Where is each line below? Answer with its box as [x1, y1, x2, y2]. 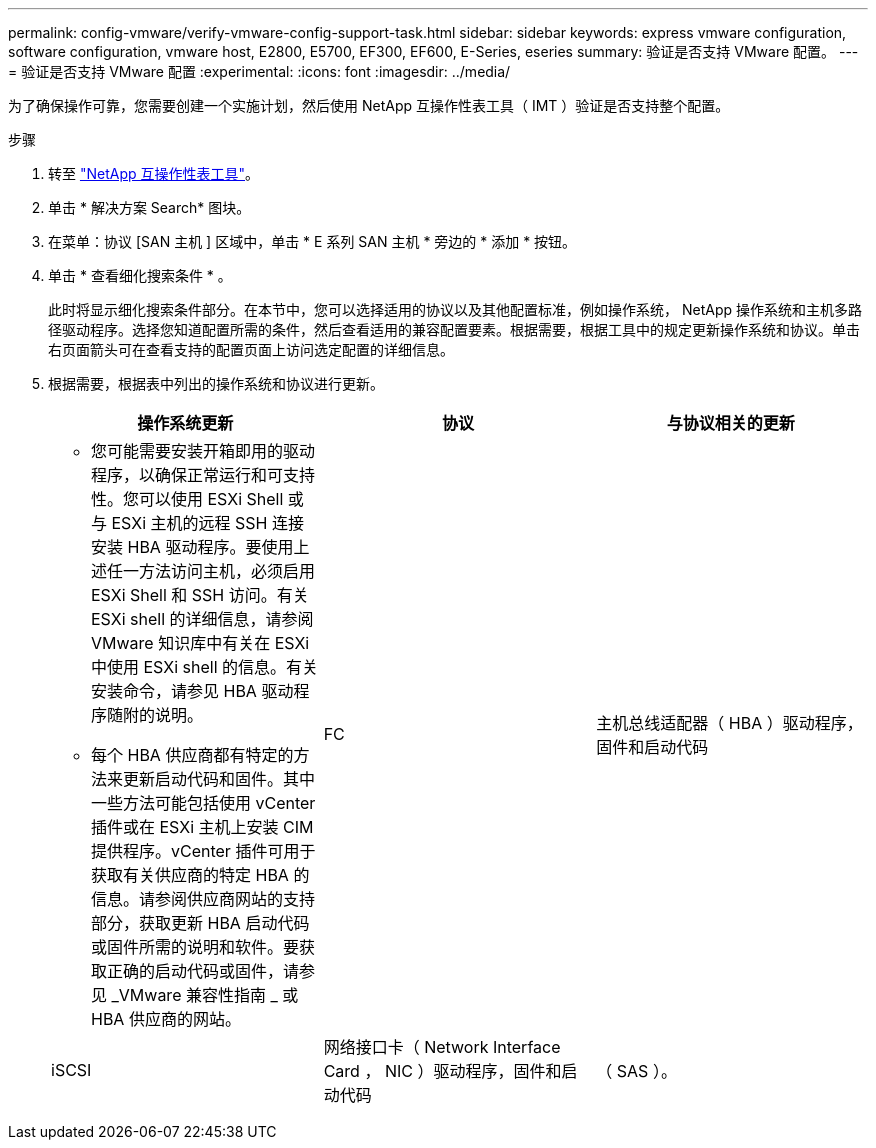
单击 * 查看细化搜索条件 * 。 [48, 267, 232, 284]
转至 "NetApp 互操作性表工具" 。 [48, 165, 260, 182]
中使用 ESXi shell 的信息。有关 [91, 657, 319, 677]
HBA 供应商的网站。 [91, 1009, 241, 1029]
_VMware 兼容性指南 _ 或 [111, 985, 299, 1005]
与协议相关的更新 [666, 413, 795, 433]
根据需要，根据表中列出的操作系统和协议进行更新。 [48, 375, 384, 392]
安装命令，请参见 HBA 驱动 [91, 681, 294, 701]
